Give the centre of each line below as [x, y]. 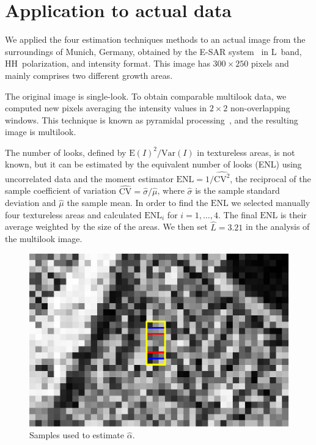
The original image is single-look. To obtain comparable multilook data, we [146, 96]
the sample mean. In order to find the [138, 203]
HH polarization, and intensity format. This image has [108, 63]
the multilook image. [44, 239]
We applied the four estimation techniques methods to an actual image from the [155, 39]
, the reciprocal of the [270, 178]
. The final [238, 214]
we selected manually [271, 203]
